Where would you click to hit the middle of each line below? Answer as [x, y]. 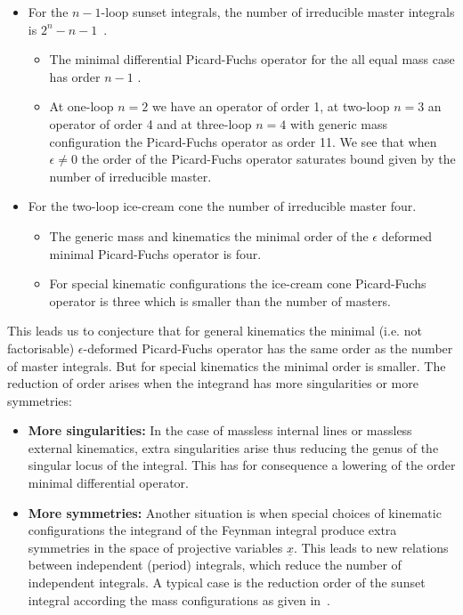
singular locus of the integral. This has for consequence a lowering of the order [242, 465]
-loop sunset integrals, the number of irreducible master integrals [278, 12]
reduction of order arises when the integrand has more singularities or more [213, 383]
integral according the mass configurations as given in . [179, 599]
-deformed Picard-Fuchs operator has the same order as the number [268, 348]
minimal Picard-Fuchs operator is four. [155, 253]
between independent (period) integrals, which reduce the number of [215, 565]
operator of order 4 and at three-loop [150, 123]
